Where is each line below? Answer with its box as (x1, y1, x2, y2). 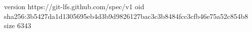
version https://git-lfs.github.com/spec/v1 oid (4, 1, 144, 11)
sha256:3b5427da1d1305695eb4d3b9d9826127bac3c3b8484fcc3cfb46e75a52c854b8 (4, 11, 249, 21)
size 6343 (4, 20, 31, 31)
